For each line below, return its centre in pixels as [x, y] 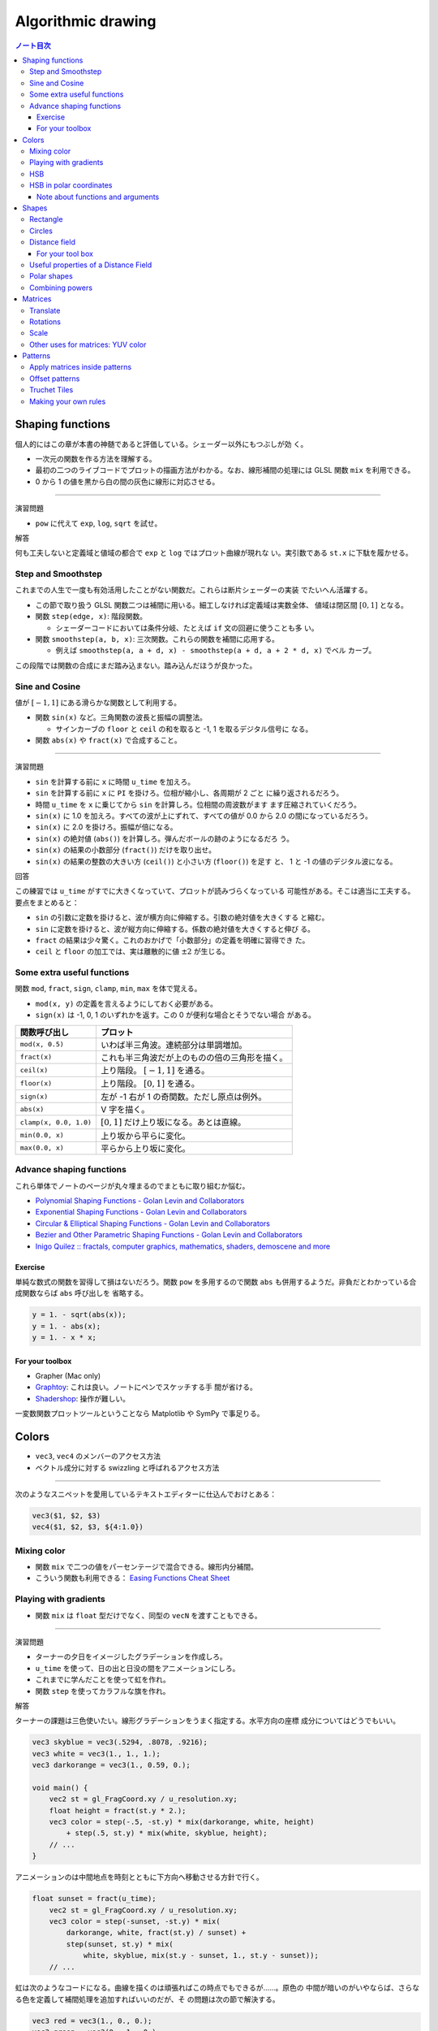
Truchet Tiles [52, 390]
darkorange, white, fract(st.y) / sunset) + [156, 1933]
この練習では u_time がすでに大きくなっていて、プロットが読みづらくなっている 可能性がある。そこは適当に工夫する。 [215, 891]
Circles [41, 231]
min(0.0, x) [42, 1135]
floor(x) [36, 1083]
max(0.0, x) [42, 1148]
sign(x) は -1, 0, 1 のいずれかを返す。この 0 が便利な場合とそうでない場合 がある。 [175, 1015]
